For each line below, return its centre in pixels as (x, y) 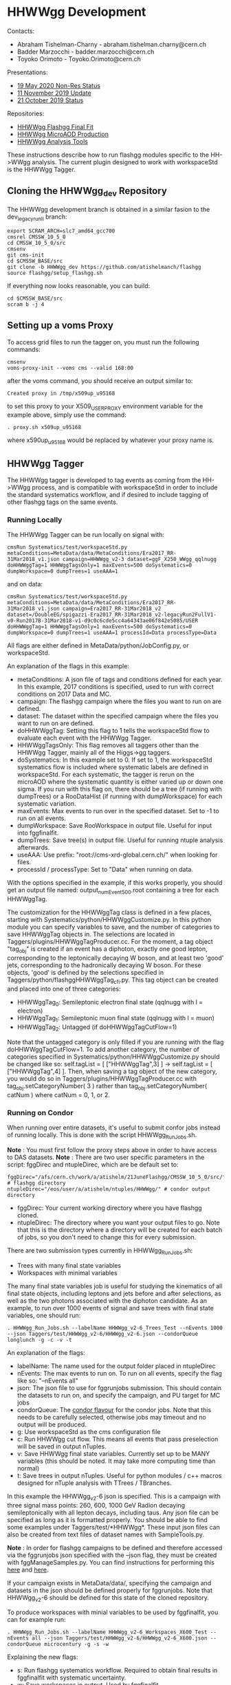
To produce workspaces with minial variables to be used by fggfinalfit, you (113, 1612)
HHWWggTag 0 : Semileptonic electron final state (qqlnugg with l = (110, 1003)
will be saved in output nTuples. (62, 1446)
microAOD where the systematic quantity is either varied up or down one (120, 782)
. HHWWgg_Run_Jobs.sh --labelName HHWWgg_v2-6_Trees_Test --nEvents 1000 (115, 1328)
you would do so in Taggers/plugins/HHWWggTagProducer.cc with (102, 1079)
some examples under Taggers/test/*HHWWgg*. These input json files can (113, 1527)
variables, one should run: (44, 1315)
